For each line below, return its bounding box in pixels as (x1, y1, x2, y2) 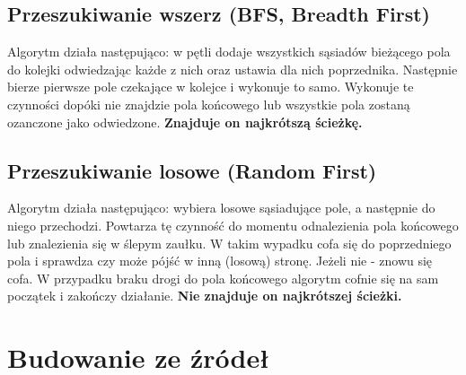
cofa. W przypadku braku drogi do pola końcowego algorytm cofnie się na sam (7, 268, 439, 287)
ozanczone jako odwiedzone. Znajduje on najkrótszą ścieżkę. (7, 112, 363, 131)
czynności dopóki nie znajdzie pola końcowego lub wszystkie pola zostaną (7, 94, 410, 113)
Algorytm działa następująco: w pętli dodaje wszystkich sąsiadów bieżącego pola (7, 42, 451, 61)
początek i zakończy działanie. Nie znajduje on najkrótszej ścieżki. (7, 286, 402, 305)
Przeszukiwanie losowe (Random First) (7, 156, 377, 184)
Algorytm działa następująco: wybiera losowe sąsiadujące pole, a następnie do (7, 198, 435, 217)
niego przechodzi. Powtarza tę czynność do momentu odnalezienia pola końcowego (7, 215, 459, 234)
